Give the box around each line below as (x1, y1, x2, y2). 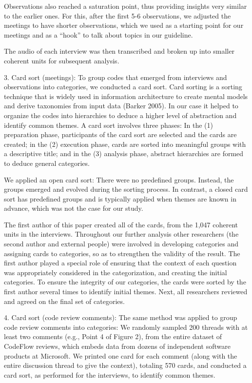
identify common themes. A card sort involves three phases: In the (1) (4, 120, 213, 130)
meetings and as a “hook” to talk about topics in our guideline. (4, 29, 193, 40)
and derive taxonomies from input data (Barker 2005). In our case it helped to (4, 101, 238, 111)
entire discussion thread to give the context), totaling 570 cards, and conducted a (4, 360, 247, 370)
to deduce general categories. (4, 158, 90, 168)
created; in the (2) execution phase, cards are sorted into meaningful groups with (4, 139, 246, 149)
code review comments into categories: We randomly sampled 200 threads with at (4, 322, 248, 332)
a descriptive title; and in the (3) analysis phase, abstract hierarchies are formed (4, 148, 244, 159)
